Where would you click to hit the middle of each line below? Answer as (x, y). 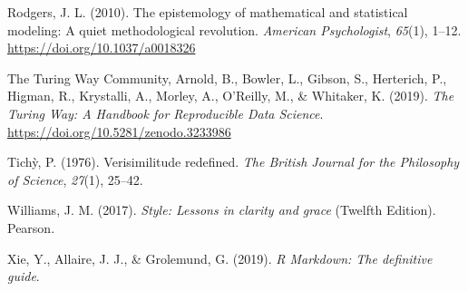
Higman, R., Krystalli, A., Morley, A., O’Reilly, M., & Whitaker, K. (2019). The (231, 96)
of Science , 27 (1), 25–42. (75, 179)
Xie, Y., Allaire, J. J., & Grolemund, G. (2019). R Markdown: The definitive (220, 258)
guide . (24, 276)
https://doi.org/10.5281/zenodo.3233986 (119, 131)
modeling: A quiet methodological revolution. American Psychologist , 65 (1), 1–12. (234, 29)
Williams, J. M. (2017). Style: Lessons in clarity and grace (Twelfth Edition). (222, 210)
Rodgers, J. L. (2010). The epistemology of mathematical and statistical (208, 12)
